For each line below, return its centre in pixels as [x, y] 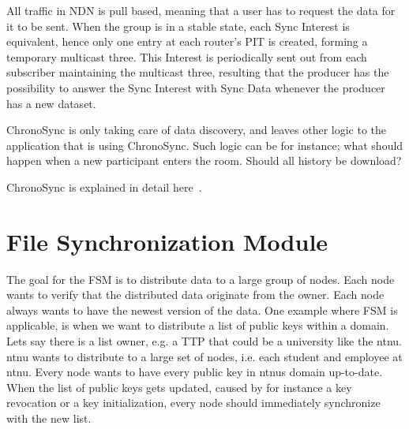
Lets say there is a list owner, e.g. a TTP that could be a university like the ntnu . [204, 341]
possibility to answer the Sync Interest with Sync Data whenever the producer [196, 87]
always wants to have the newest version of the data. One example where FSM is [202, 310]
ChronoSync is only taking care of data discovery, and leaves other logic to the [197, 130]
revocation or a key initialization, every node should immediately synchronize [193, 403]
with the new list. [49, 418]
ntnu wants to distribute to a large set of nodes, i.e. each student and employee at [204, 356]
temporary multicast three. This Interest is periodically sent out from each [187, 56]
